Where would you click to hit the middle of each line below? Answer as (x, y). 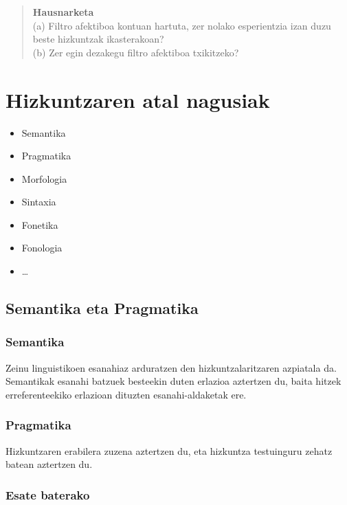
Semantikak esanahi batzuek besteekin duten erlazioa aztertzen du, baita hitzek (173, 381)
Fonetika (40, 224)
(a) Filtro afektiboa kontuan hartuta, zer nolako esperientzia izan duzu (182, 25)
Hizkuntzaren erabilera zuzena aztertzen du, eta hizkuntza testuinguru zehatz (169, 450)
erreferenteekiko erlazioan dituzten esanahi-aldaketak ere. (126, 394)
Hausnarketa (63, 12)
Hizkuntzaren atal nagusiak (138, 99)
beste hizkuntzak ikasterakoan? (98, 39)
